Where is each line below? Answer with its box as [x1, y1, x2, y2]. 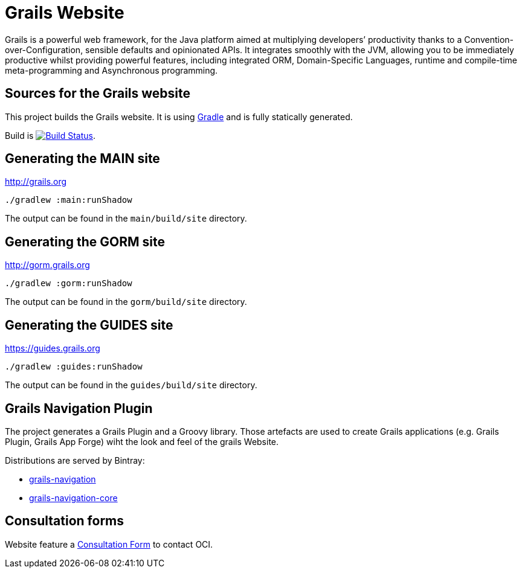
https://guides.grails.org [5, 343, 100, 354]
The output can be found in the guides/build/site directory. [5, 380, 257, 391]
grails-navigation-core [29, 492, 118, 503]
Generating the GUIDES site [5, 317, 173, 333]
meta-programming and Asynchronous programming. [5, 65, 218, 75]
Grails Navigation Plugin [5, 400, 153, 416]
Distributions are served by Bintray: [5, 455, 145, 466]
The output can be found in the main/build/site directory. [5, 213, 247, 224]
